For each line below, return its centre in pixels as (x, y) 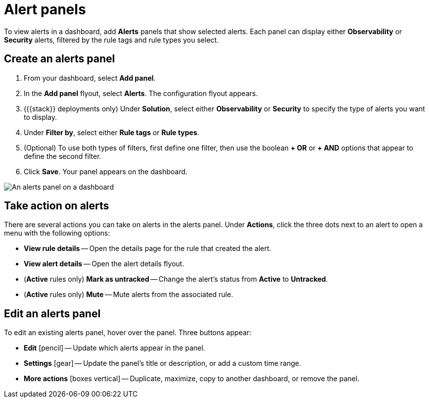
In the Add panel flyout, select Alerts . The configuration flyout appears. (141, 93)
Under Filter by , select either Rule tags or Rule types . (112, 132)
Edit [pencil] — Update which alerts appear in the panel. (115, 348)
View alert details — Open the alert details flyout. (104, 264)
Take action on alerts (57, 206)
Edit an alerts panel (52, 313)
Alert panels (45, 9)
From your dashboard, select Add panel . (90, 78)
